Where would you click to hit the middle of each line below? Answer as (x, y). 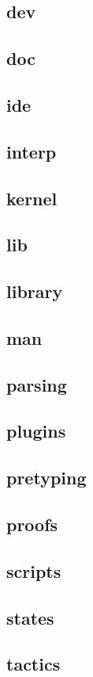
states (30, 617)
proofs (32, 524)
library (35, 291)
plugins (36, 431)
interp (32, 151)
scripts (34, 570)
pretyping (46, 478)
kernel (32, 198)
